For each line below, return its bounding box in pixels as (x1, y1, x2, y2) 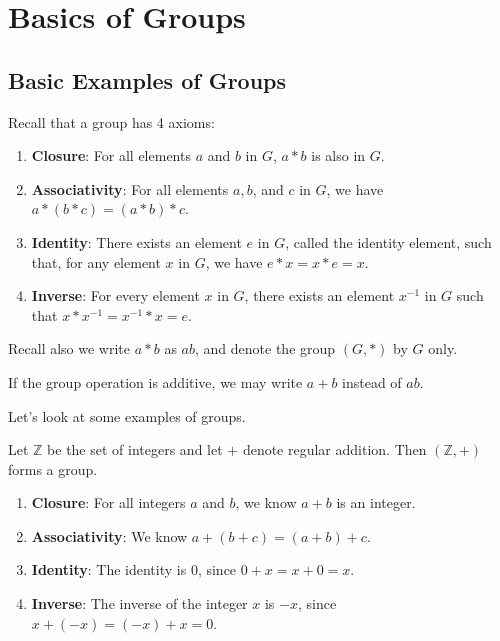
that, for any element (31, 251, 161, 272)
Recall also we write (8, 338, 130, 359)
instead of (342, 371, 402, 392)
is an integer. (336, 492, 416, 513)
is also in (311, 145, 366, 166)
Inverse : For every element (31, 285, 200, 306)
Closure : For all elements (31, 145, 191, 166)
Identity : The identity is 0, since (31, 559, 237, 580)
